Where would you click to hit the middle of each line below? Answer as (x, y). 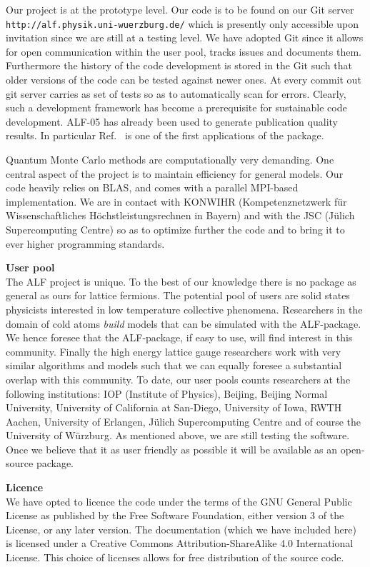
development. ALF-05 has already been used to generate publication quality (172, 121)
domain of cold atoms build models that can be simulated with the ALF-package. (184, 323)
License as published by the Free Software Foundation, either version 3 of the (175, 515)
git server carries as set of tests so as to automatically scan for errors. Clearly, (176, 93)
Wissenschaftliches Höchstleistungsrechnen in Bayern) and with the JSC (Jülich (180, 215)
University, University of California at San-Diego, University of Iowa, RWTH (174, 407)
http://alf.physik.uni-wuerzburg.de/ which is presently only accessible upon (182, 23)
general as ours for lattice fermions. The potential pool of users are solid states (178, 295)
